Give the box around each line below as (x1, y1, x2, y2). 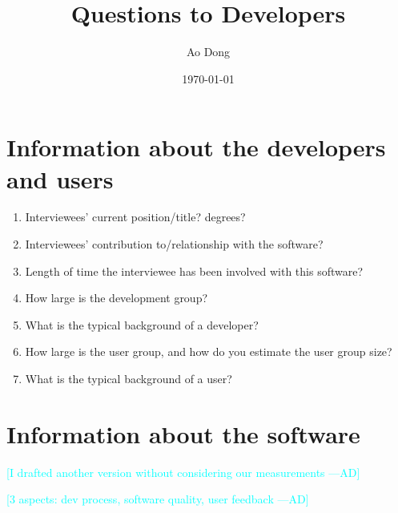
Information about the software (6, 417, 360, 450)
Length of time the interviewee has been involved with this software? (25, 262, 364, 279)
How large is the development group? (25, 289, 208, 306)
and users (6, 162, 114, 195)
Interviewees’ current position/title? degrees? (25, 208, 246, 225)
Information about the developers (6, 131, 386, 164)
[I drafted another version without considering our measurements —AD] (6, 463, 360, 480)
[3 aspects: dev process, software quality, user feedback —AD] (6, 491, 309, 507)
